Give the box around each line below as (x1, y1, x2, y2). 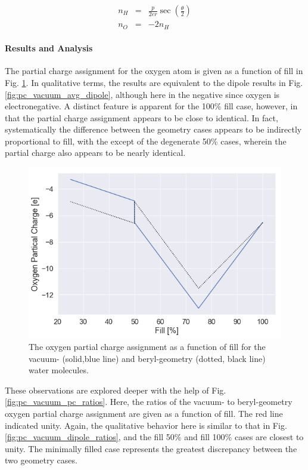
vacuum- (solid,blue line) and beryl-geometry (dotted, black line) (29, 352, 266, 364)
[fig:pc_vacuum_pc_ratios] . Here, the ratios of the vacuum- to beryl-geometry (5, 395, 293, 408)
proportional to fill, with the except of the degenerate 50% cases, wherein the (5, 134, 287, 147)
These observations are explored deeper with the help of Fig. (5, 383, 226, 396)
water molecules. (29, 364, 89, 376)
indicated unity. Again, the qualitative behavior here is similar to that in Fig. (5, 419, 287, 431)
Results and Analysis (5, 42, 93, 54)
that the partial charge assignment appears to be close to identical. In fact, (5, 111, 278, 124)
